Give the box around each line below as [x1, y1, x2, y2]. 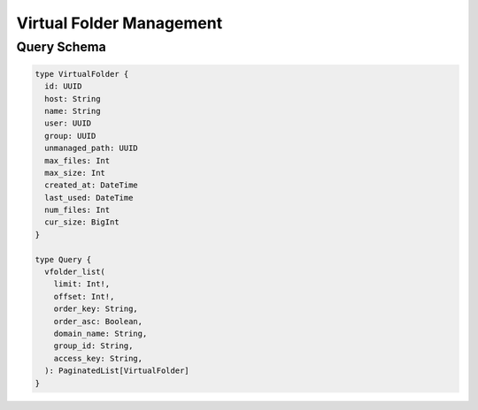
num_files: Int [44, 205, 111, 216]
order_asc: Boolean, [53, 316, 143, 326]
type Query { [35, 254, 92, 264]
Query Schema [16, 39, 106, 55]
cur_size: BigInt [44, 217, 119, 227]
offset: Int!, [53, 292, 115, 301]
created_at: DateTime [44, 180, 139, 190]
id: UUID [44, 81, 82, 92]
